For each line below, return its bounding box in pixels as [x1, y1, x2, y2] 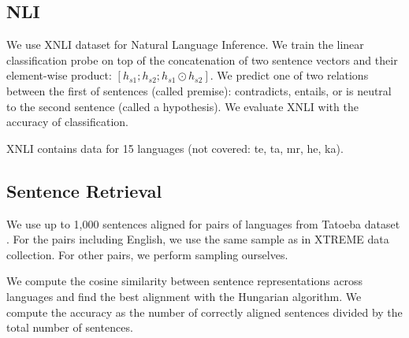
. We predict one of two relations [210, 67, 369, 84]
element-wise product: [6, 67, 112, 84]
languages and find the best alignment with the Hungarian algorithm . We [6, 288, 362, 304]
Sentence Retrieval [6, 178, 162, 202]
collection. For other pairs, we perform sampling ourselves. [6, 246, 288, 262]
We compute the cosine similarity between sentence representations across [6, 273, 363, 289]
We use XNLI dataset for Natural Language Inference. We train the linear [6, 36, 364, 53]
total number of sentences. [6, 319, 133, 336]
